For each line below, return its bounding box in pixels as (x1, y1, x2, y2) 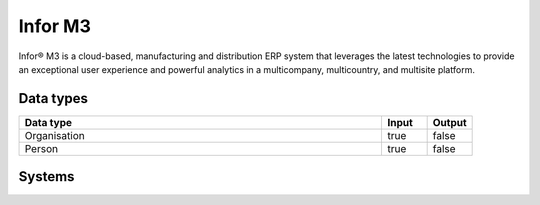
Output (432, 115, 467, 129)
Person (24, 141, 59, 155)
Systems (18, 168, 75, 185)
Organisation (24, 128, 85, 142)
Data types (18, 90, 89, 107)
